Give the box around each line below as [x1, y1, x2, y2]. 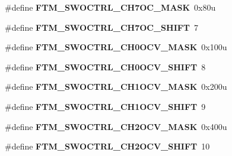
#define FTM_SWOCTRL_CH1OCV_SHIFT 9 [5, 100, 206, 112]
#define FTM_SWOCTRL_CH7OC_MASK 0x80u [5, 1, 216, 13]
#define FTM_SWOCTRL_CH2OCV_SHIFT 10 [5, 140, 210, 152]
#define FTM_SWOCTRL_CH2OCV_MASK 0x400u [5, 120, 227, 132]
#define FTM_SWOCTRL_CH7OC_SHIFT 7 [5, 21, 199, 33]
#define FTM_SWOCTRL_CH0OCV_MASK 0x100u [5, 41, 227, 53]
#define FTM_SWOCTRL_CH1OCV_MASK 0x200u [5, 80, 227, 93]
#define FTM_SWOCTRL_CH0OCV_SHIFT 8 [5, 60, 206, 73]
